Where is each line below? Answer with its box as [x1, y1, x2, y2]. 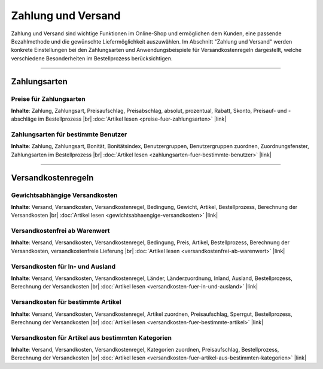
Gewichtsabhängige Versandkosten [11, 191, 118, 199]
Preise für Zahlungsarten [11, 94, 86, 103]
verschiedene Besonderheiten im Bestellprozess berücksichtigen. [11, 54, 173, 62]
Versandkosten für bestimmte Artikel [11, 298, 121, 306]
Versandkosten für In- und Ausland [11, 262, 116, 270]
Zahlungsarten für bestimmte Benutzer [11, 130, 127, 139]
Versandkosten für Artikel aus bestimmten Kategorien [11, 333, 172, 342]
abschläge [11, 115, 37, 122]
